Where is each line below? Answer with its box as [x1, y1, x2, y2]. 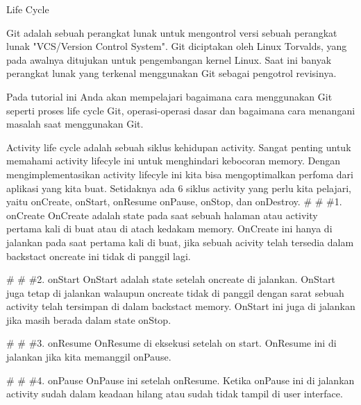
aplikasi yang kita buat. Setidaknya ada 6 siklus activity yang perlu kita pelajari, [6, 180, 351, 195]
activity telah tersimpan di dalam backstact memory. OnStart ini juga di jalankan [6, 299, 355, 313]
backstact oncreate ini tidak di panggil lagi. [6, 248, 191, 263]
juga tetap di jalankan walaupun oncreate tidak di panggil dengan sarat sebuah [6, 285, 344, 300]
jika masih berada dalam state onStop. [6, 312, 171, 327]
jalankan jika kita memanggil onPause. [6, 350, 171, 364]
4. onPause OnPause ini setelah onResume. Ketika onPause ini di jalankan [37, 372, 355, 387]
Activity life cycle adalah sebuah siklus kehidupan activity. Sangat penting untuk [6, 139, 351, 154]
